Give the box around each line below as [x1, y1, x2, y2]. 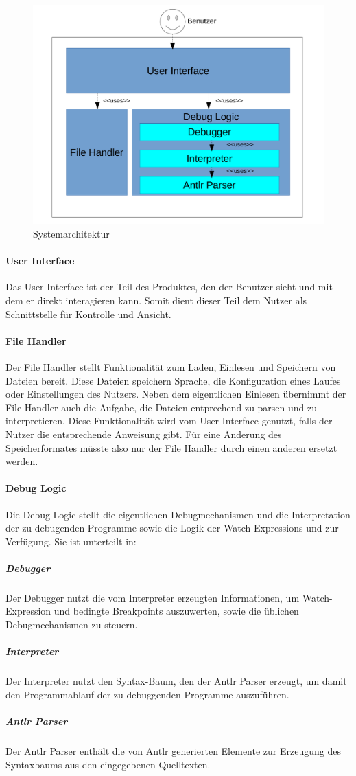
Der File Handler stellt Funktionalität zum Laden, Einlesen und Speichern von [5, 359, 336, 374]
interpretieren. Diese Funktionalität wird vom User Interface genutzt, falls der [5, 413, 333, 428]
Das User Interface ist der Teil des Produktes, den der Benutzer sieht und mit [5, 279, 333, 294]
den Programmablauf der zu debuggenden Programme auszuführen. [5, 687, 289, 701]
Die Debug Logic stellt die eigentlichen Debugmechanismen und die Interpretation [5, 507, 351, 521]
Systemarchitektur [33, 227, 110, 240]
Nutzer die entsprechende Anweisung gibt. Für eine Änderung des [5, 426, 282, 441]
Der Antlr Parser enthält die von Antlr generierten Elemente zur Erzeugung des [5, 743, 341, 757]
